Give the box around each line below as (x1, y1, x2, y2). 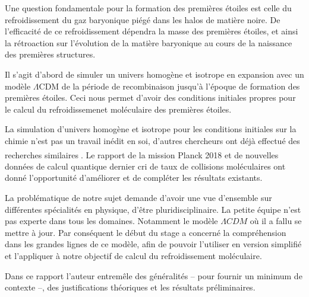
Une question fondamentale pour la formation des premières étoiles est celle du (5, 2, 292, 14)
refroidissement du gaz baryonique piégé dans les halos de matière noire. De (5, 13, 280, 25)
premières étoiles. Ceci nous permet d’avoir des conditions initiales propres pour (5, 91, 296, 104)
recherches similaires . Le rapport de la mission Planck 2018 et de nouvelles (5, 148, 279, 161)
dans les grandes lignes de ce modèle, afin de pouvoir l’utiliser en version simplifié (5, 238, 302, 250)
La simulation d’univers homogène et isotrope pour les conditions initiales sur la (5, 123, 297, 135)
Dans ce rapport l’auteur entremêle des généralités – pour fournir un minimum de (5, 269, 302, 282)
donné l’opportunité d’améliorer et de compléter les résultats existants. (5, 171, 263, 184)
